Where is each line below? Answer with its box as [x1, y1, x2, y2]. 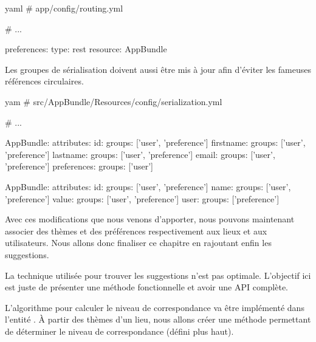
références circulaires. [5, 75, 84, 87]
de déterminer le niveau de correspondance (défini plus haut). [5, 324, 234, 337]
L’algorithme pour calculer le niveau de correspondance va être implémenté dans [5, 301, 304, 313]
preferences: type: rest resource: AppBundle [5, 43, 167, 55]
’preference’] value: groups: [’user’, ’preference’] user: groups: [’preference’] [5, 192, 280, 205]
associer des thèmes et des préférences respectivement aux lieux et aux [5, 224, 267, 237]
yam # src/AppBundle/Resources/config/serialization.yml [5, 95, 222, 108]
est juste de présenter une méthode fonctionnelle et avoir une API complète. [5, 281, 289, 293]
